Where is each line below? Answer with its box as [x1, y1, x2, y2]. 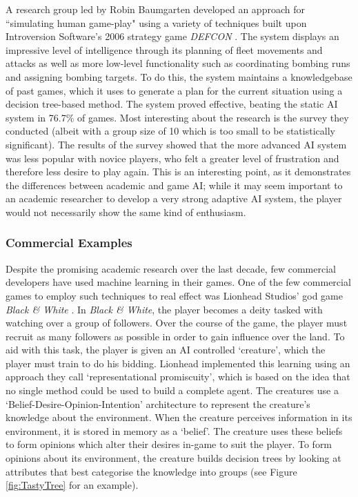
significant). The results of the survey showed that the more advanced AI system [6, 137, 347, 151]
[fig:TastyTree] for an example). [6, 478, 139, 492]
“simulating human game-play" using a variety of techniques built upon [6, 15, 307, 30]
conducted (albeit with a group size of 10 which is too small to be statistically [6, 124, 335, 138]
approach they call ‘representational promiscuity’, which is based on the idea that [6, 369, 350, 384]
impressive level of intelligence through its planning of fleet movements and [6, 42, 323, 57]
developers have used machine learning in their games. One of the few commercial [6, 275, 351, 289]
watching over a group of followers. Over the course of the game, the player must [6, 315, 348, 330]
